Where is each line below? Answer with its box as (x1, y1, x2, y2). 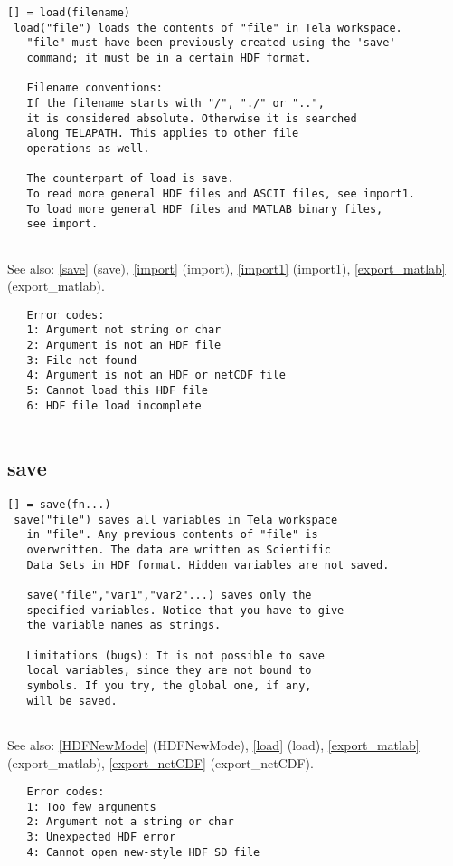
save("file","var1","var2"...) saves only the (26, 589, 312, 602)
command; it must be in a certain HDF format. (26, 51, 312, 64)
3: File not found (26, 353, 137, 367)
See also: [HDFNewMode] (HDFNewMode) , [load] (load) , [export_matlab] (7, 735, 420, 754)
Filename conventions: (26, 82, 163, 95)
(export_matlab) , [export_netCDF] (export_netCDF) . (7, 753, 314, 772)
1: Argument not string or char (26, 323, 222, 337)
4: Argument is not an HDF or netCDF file (26, 369, 286, 382)
